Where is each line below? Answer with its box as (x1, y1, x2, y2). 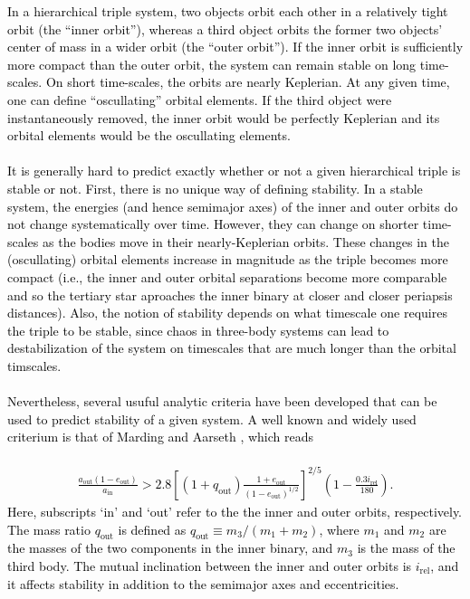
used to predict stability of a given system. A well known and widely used (7, 409, 417, 428)
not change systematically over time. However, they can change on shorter (7, 214, 419, 233)
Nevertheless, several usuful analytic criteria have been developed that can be (7, 392, 437, 411)
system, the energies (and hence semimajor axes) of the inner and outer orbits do (7, 196, 458, 215)
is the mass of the (357, 538, 456, 557)
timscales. (7, 356, 62, 375)
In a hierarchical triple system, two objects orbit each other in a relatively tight (7, 2, 448, 20)
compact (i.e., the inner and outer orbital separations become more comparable (7, 267, 447, 286)
